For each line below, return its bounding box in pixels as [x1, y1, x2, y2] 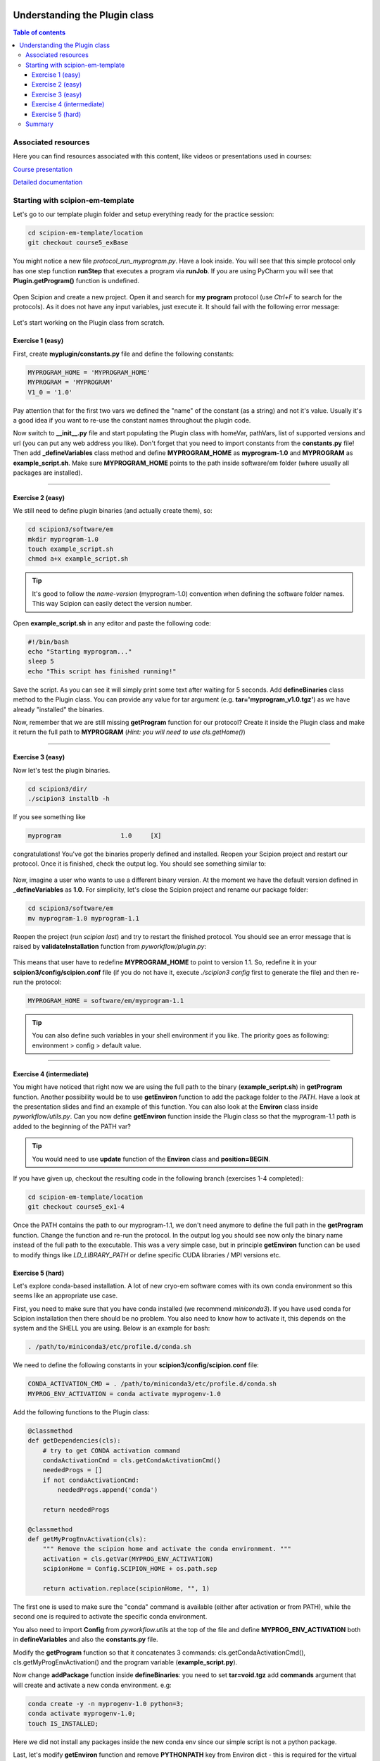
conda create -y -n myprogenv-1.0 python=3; [27, 1700, 184, 1707]
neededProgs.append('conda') [57, 1486, 158, 1494]
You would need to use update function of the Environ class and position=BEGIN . [32, 1155, 271, 1163]
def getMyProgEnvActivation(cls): [27, 1536, 147, 1543]
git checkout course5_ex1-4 [27, 1203, 125, 1211]
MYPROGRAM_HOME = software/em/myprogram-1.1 [27, 997, 184, 1005]
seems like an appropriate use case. [13, 1291, 118, 1300]
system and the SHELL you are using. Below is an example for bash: [13, 1324, 210, 1333]
